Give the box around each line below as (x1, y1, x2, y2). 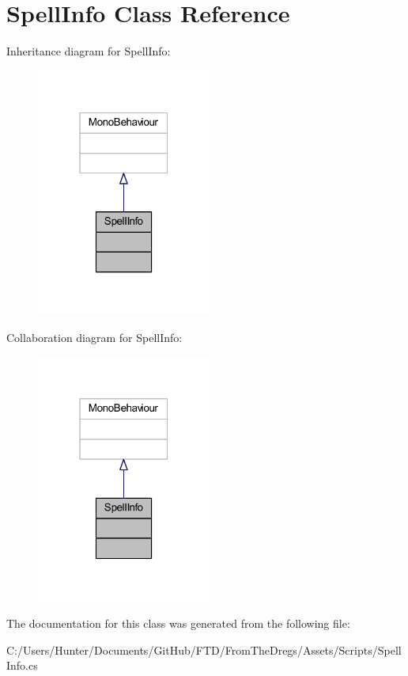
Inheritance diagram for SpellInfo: (6, 43, 171, 59)
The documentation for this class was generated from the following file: (6, 615, 350, 632)
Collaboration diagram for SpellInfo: (6, 329, 183, 345)
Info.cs (6, 657, 38, 674)
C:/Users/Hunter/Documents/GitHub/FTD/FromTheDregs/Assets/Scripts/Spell (6, 641, 402, 658)
